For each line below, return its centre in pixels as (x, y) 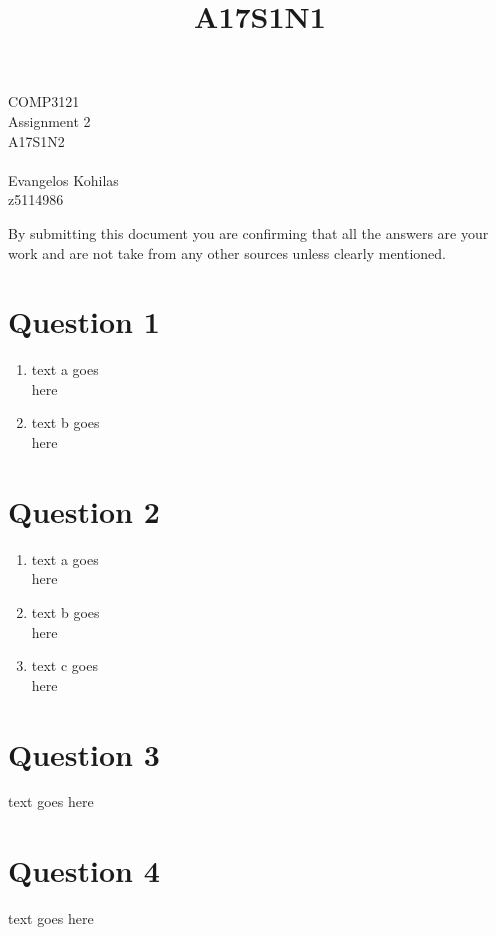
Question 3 (84, 753)
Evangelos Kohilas (63, 179)
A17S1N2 (36, 140)
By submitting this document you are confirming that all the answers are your (248, 232)
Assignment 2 (49, 120)
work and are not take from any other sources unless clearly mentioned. (227, 252)
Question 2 (84, 510)
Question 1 (84, 321)
